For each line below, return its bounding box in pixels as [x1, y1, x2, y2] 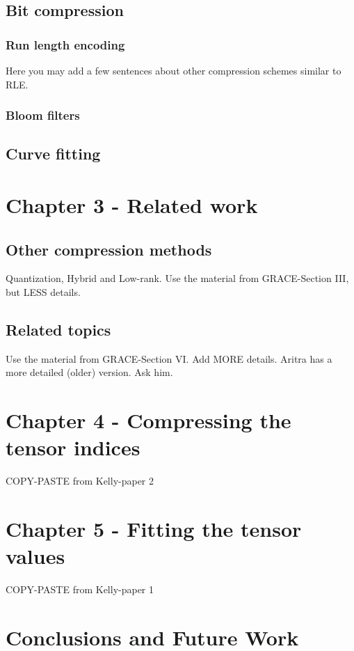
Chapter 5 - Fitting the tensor [6, 515, 302, 543]
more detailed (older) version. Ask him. [6, 365, 173, 379]
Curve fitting [6, 143, 101, 164]
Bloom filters [6, 107, 80, 124]
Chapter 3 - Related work [6, 191, 258, 219]
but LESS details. [6, 284, 81, 299]
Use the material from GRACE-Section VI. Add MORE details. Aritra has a [6, 351, 332, 366]
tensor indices [6, 433, 140, 462]
